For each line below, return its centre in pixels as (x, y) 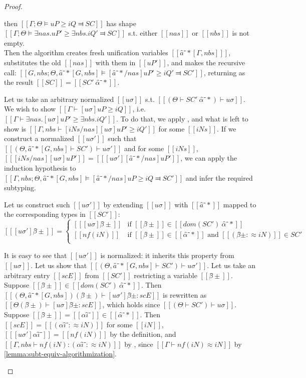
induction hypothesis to (40, 167)
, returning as (224, 72)
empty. (14, 42)
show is (15, 128)
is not (241, 33)
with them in (115, 62)
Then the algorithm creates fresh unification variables (86, 52)
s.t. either (143, 33)
